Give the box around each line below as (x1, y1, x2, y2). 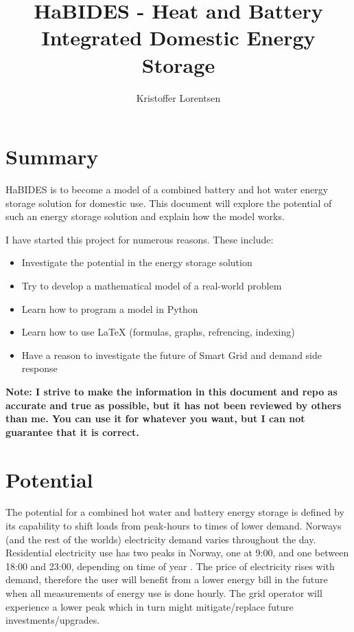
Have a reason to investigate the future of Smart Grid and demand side (21, 347, 322, 362)
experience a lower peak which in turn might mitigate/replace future (5, 599, 294, 613)
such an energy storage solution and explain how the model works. (5, 209, 285, 224)
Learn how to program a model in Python (21, 301, 198, 316)
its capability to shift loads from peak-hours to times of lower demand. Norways (5, 519, 342, 533)
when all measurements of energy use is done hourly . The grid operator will (5, 586, 322, 600)
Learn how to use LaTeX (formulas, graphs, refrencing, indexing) (21, 325, 295, 339)
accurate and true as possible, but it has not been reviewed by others (5, 397, 342, 412)
